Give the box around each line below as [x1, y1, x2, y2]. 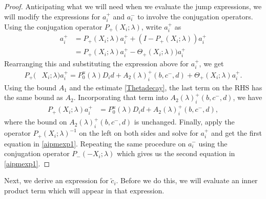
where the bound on [4, 116, 67, 127]
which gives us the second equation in [116, 148, 235, 159]
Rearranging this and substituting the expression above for [4, 58, 189, 68]
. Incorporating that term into [73, 92, 168, 103]
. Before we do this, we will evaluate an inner [116, 175, 258, 186]
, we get [199, 58, 224, 68]
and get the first [211, 128, 262, 138]
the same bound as [4, 92, 63, 103]
